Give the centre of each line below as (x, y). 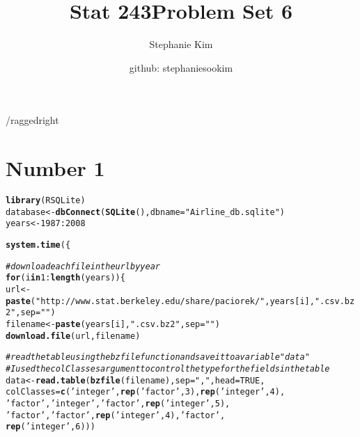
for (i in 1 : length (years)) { (65, 278)
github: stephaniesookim (181, 67)
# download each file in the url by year (83, 266)
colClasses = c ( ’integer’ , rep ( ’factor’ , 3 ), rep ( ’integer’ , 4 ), (146, 392)
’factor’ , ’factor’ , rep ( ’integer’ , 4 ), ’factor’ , (116, 415)
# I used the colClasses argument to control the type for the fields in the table (168, 368)
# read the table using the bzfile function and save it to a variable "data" (158, 357)
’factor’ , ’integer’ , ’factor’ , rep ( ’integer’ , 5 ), (118, 403)
